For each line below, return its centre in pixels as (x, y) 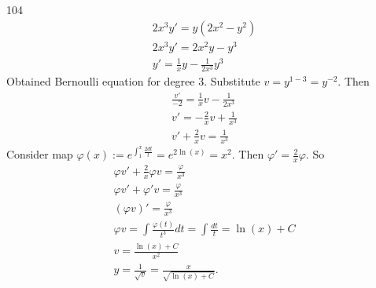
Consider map (40, 154)
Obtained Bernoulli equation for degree (101, 81)
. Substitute (232, 81)
